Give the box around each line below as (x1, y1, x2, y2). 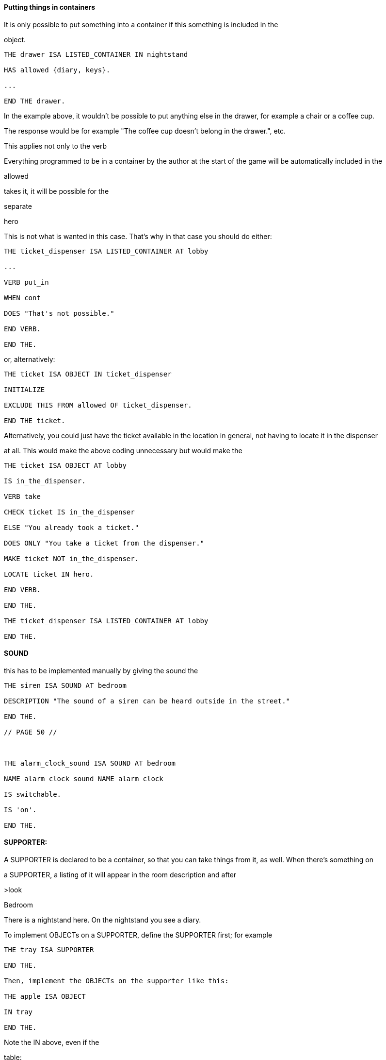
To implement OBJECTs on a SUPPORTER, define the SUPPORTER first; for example (4, 931, 273, 940)
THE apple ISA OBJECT (4, 992, 86, 1001)
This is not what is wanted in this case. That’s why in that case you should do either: (4, 232, 272, 240)
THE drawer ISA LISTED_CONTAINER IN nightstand (4, 50, 188, 58)
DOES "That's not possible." (4, 309, 114, 317)
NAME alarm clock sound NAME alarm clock (4, 774, 163, 783)
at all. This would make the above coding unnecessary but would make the (4, 446, 242, 455)
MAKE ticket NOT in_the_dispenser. (4, 554, 139, 563)
